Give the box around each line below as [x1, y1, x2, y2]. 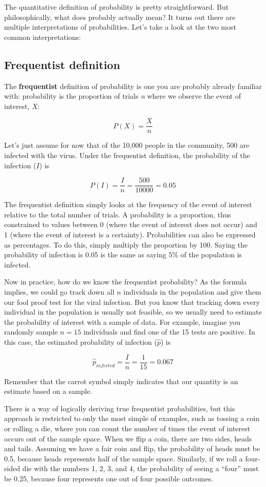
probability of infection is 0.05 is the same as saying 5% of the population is [4, 249, 242, 260]
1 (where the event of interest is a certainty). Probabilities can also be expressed [4, 229, 256, 240]
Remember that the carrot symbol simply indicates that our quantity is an [4, 375, 238, 386]
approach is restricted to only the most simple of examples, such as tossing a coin [4, 413, 259, 424]
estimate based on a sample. [4, 386, 93, 396]
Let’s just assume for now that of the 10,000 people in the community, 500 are [4, 140, 250, 150]
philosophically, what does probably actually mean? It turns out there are [4, 11, 235, 22]
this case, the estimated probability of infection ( [4, 336, 157, 347]
